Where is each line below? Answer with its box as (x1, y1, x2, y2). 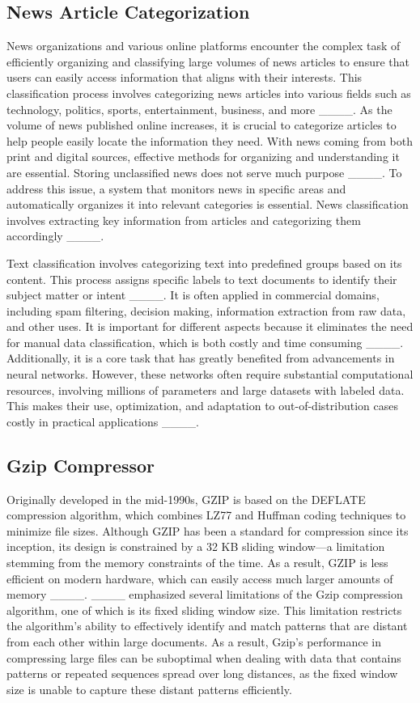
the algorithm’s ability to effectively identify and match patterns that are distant (6, 617, 408, 634)
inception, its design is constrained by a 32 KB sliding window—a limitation (6, 538, 385, 555)
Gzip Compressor (6, 452, 155, 477)
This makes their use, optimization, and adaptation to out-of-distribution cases (6, 397, 398, 414)
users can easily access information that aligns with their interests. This (6, 69, 363, 86)
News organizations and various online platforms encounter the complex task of (6, 37, 401, 54)
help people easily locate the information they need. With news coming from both (6, 132, 413, 149)
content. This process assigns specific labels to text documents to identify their (6, 270, 397, 287)
